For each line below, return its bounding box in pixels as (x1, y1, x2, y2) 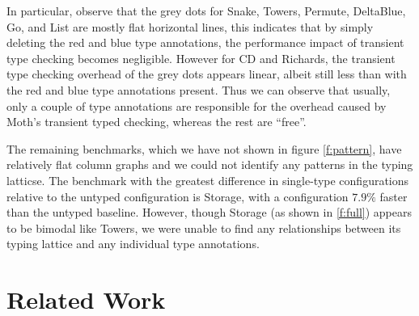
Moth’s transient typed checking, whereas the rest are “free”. (6, 113, 307, 130)
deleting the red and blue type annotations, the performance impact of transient (6, 34, 404, 51)
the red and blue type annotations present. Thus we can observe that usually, (6, 81, 391, 98)
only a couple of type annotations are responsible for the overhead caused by (6, 97, 387, 114)
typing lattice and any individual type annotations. (6, 235, 260, 252)
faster (379, 187, 408, 204)
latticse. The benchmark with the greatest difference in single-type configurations (6, 171, 409, 188)
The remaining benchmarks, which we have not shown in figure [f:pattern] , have (6, 140, 402, 157)
